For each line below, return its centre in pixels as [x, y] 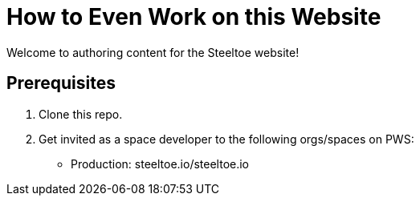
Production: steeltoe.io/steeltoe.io [160, 164]
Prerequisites [61, 83]
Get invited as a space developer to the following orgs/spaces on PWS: [226, 139]
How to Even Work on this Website [194, 17]
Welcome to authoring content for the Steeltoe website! [153, 52]
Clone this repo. [81, 114]
